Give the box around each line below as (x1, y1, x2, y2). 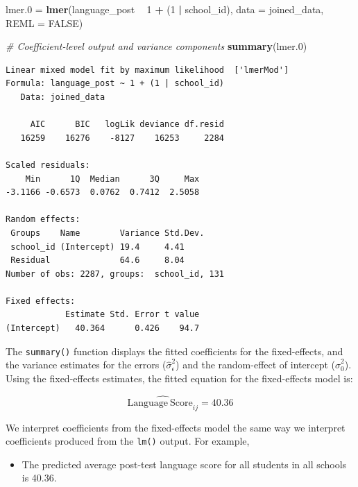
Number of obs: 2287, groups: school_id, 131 (6, 268, 224, 279)
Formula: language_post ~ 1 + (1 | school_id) (6, 78, 224, 89)
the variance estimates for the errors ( (6, 357, 167, 372)
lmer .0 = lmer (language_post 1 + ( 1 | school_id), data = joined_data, (6, 2, 324, 16)
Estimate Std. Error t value (65, 309, 200, 320)
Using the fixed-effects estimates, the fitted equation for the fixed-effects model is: (6, 370, 353, 385)
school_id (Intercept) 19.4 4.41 (10, 241, 185, 252)
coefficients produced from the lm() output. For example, (6, 434, 250, 448)
